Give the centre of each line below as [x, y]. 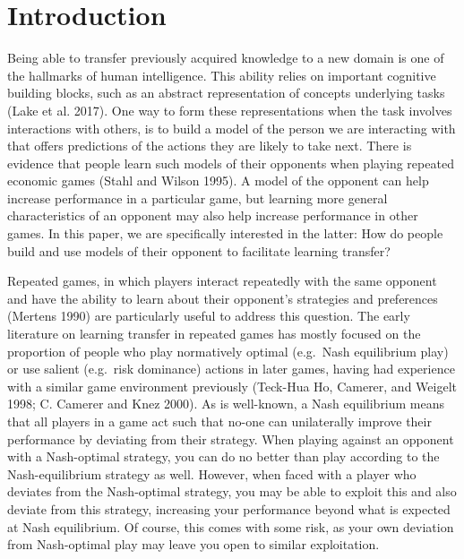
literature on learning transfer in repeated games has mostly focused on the [214, 334]
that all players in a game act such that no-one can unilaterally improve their [219, 421]
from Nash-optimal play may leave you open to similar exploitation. [193, 544]
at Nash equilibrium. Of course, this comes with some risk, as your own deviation [231, 526]
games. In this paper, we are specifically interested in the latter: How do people [225, 233]
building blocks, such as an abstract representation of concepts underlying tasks [226, 93]
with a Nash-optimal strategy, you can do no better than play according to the [223, 456]
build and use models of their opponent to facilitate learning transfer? [199, 250]
